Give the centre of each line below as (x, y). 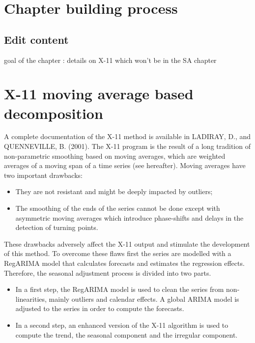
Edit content (36, 39)
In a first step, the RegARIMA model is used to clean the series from (120, 289)
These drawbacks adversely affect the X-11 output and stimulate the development (127, 243)
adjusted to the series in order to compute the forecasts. (100, 308)
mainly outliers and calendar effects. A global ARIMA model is (144, 299)
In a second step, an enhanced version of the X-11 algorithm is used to (122, 325)
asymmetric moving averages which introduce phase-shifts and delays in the (129, 217)
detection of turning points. (57, 227)
